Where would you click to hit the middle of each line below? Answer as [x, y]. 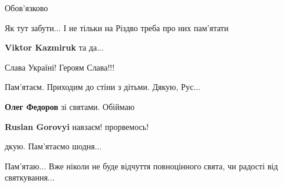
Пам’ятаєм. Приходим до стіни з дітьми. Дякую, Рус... [103, 87]
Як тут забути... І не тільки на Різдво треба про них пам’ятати [117, 27]
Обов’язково [27, 8]
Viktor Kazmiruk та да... [54, 47]
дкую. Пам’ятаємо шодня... [53, 146]
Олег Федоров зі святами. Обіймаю [70, 106]
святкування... [30, 177]
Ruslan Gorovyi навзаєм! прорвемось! [77, 126]
